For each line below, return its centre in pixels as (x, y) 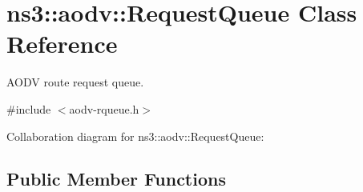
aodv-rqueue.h (104, 108)
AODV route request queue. (75, 82)
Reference (62, 44)
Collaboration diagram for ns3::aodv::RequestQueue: (135, 136)
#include (29, 108)
